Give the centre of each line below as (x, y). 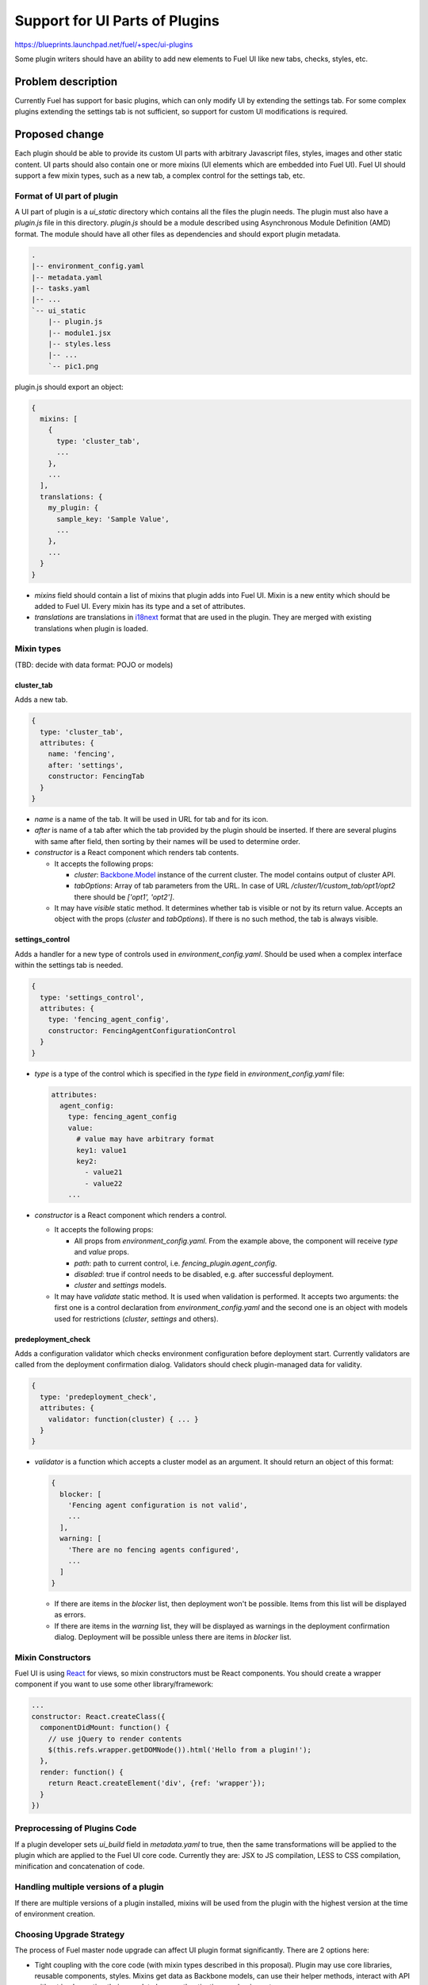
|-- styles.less (79, 344)
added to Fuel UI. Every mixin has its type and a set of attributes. (140, 606)
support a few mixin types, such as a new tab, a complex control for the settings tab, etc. (160, 175)
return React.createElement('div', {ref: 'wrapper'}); (157, 1783)
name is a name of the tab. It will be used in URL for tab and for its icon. (151, 819)
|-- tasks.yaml (61, 289)
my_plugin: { (73, 508)
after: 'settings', (86, 765)
